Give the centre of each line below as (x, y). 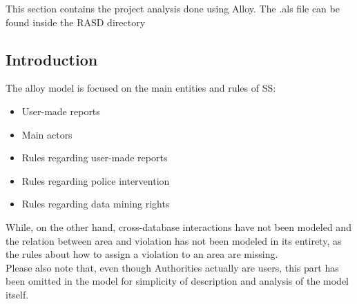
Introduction (52, 59)
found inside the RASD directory (76, 22)
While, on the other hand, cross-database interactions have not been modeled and (178, 226)
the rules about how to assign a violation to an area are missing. (142, 254)
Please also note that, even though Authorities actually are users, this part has (172, 267)
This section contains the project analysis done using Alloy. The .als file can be (173, 8)
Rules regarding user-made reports (95, 158)
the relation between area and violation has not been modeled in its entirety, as (174, 240)
